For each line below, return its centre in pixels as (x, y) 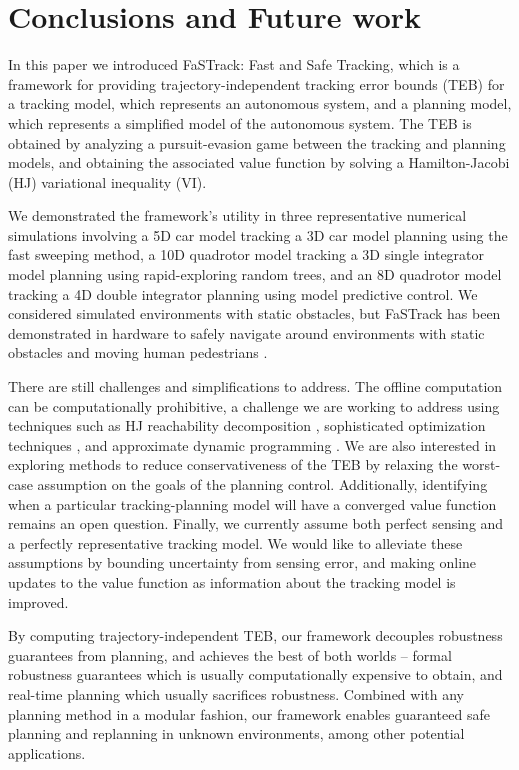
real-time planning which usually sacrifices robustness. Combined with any (236, 693)
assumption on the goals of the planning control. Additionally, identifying (262, 484)
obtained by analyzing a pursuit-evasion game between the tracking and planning (257, 142)
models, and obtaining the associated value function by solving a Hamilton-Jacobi (259, 162)
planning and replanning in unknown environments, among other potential (236, 733)
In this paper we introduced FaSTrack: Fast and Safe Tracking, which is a (234, 64)
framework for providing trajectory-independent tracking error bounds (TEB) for (256, 83)
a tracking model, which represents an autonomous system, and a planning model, (260, 103)
